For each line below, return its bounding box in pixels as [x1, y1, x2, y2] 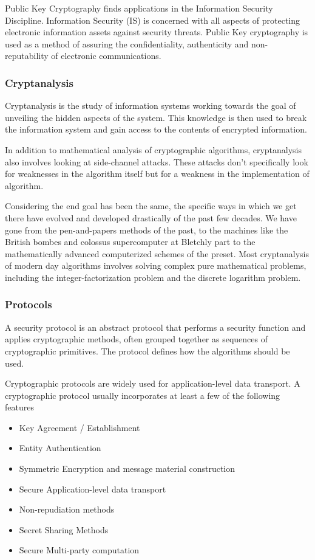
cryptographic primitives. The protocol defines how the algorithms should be [5, 344, 290, 357]
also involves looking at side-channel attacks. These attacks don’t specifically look [5, 155, 308, 168]
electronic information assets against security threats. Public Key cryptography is [5, 26, 308, 38]
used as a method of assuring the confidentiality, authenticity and [5, 37, 249, 50]
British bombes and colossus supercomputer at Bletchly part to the [5, 235, 256, 248]
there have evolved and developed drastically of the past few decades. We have [5, 211, 297, 224]
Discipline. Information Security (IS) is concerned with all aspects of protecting [5, 13, 300, 26]
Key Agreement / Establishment [19, 421, 140, 434]
